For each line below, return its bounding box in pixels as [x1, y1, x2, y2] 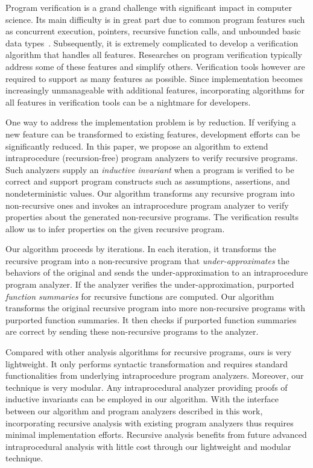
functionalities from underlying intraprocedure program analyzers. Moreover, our [5, 369, 304, 382]
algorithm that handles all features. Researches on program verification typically [5, 48, 302, 61]
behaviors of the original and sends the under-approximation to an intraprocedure [5, 266, 308, 279]
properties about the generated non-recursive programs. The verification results [5, 210, 299, 223]
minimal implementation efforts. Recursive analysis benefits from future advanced [5, 428, 307, 441]
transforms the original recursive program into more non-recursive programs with [5, 302, 306, 314]
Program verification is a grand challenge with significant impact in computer [5, 1, 292, 13]
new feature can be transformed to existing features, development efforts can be [5, 127, 300, 140]
